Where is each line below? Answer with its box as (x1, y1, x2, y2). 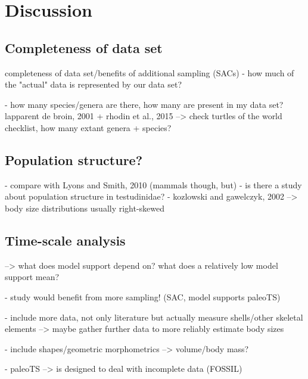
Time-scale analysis (5, 231, 126, 249)
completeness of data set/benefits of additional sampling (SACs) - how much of (5, 66, 294, 79)
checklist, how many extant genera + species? (5, 121, 172, 133)
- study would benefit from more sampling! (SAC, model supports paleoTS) (5, 290, 281, 303)
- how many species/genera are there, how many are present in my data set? (5, 98, 284, 110)
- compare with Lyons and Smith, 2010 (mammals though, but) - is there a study (5, 178, 302, 191)
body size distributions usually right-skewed (5, 201, 165, 214)
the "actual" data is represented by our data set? (5, 78, 182, 91)
